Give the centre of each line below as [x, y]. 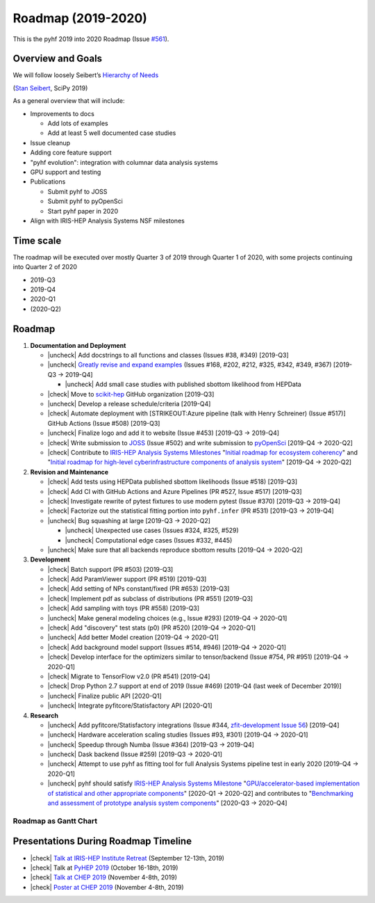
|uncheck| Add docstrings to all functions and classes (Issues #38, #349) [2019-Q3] [168, 355]
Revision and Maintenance [69, 472]
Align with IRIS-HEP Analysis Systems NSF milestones [108, 221]
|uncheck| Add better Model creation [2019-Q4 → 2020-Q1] [133, 637]
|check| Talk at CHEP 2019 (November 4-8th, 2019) [103, 877]
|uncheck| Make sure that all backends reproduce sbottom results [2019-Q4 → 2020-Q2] [175, 550]
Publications [48, 182]
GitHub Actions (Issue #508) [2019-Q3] [104, 423]
